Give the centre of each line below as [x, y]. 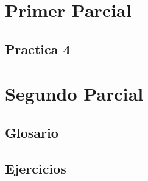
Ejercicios [36, 168]
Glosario [32, 132]
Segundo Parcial [74, 94]
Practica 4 [38, 48]
